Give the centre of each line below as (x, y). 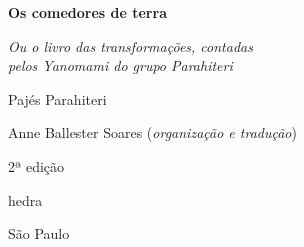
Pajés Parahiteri (57, 98)
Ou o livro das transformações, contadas (130, 45)
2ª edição (36, 165)
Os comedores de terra (87, 12)
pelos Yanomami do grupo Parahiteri (120, 65)
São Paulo (39, 233)
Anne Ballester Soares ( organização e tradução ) (152, 132)
